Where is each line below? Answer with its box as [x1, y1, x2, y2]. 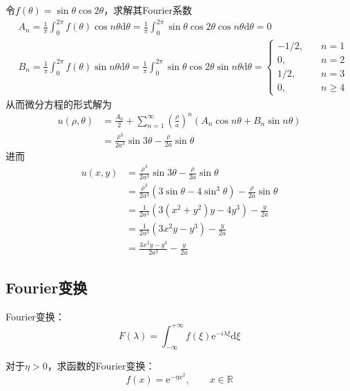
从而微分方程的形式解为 [6, 96, 112, 111]
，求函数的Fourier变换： [47, 358, 155, 373]
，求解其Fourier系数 [104, 3, 193, 17]
